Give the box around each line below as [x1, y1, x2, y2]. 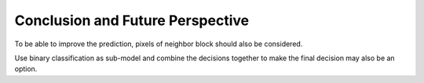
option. [14, 64, 38, 74]
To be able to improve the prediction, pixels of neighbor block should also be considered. [14, 39, 303, 49]
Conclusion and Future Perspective [14, 12, 250, 29]
